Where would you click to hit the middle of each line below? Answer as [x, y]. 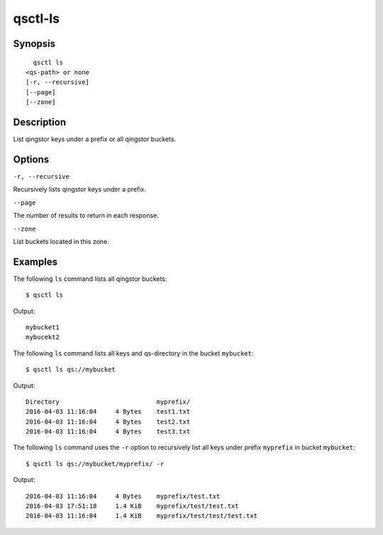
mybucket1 [43, 327]
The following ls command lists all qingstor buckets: [90, 278]
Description [40, 122]
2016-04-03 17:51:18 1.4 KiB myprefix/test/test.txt [132, 506]
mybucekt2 [43, 337]
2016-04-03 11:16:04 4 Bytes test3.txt [108, 432]
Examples [35, 261]
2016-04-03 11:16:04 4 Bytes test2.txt [108, 421]
